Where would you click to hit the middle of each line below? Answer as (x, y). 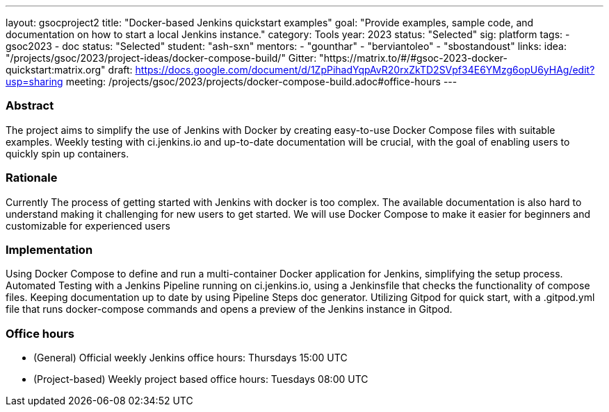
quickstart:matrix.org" (56, 70)
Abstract (30, 106)
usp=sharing (34, 81)
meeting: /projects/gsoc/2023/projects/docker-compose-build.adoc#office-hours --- (261, 81)
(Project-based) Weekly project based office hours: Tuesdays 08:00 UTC (201, 379)
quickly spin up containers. (67, 153)
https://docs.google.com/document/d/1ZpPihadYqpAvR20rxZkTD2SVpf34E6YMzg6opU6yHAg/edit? (365, 70)
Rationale (32, 178)
